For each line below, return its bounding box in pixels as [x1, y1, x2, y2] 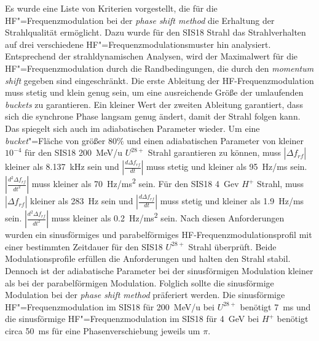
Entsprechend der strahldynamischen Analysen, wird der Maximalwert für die [5, 50, 298, 63]
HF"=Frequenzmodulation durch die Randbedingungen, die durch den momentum [5, 61, 314, 74]
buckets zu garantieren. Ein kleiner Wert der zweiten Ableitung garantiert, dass [5, 98, 303, 110]
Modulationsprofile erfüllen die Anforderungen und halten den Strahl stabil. [5, 252, 291, 265]
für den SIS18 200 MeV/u [24, 146, 123, 159]
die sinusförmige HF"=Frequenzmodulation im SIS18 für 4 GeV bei [5, 312, 259, 325]
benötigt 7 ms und [240, 300, 311, 313]
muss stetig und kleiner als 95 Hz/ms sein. [146, 160, 307, 173]
